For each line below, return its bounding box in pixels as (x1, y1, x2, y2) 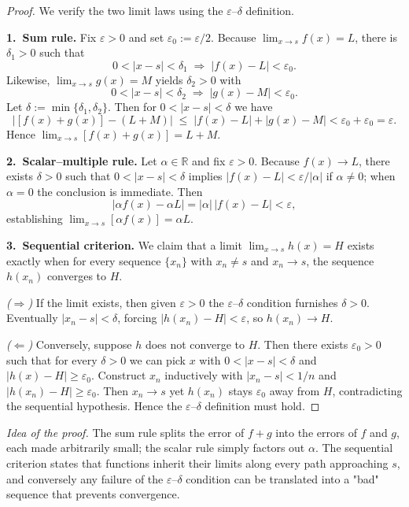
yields (155, 71, 183, 87)
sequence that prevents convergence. (6, 486, 180, 502)
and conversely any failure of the (6, 470, 164, 487)
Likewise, (6, 71, 50, 87)
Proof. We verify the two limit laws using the (6, 2, 223, 18)
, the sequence (306, 252, 374, 268)
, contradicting (332, 382, 403, 398)
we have (234, 98, 273, 115)
